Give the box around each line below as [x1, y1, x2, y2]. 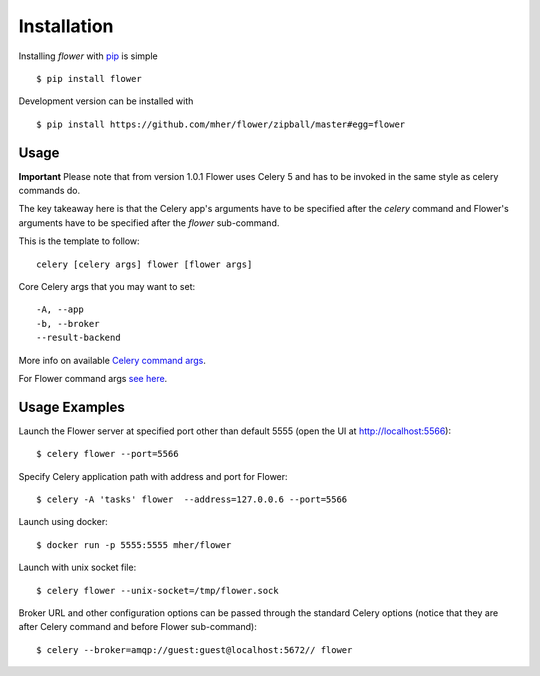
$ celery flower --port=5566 [36, 448, 179, 460]
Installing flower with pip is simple [18, 50, 159, 62]
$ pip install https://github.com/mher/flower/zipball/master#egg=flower [36, 118, 406, 130]
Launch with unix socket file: [18, 561, 137, 574]
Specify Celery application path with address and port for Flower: [18, 470, 289, 482]
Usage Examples [18, 398, 125, 415]
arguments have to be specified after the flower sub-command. [18, 216, 280, 229]
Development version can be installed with [18, 95, 194, 107]
